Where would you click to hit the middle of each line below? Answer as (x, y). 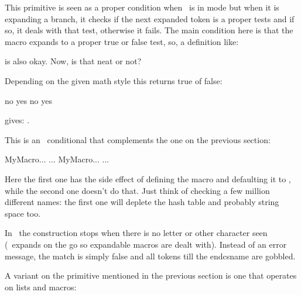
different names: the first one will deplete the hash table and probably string (142, 202)
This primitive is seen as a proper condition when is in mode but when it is (142, 7)
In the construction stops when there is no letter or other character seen (136, 233)
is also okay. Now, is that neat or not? (73, 61)
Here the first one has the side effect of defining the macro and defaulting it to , (148, 178)
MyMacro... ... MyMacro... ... (57, 159)
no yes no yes (29, 100)
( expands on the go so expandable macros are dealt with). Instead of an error (146, 244)
